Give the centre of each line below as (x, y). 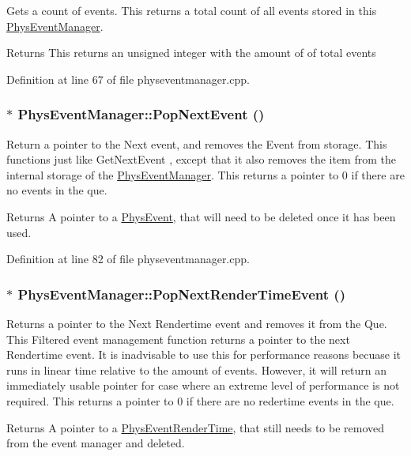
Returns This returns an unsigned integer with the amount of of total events (191, 53)
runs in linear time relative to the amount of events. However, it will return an (197, 369)
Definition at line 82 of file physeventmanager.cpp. (128, 259)
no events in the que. (57, 190)
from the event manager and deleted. (96, 443)
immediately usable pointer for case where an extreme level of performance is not (203, 385)
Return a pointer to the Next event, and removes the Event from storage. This (197, 143)
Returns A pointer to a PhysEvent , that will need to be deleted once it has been (201, 216)
